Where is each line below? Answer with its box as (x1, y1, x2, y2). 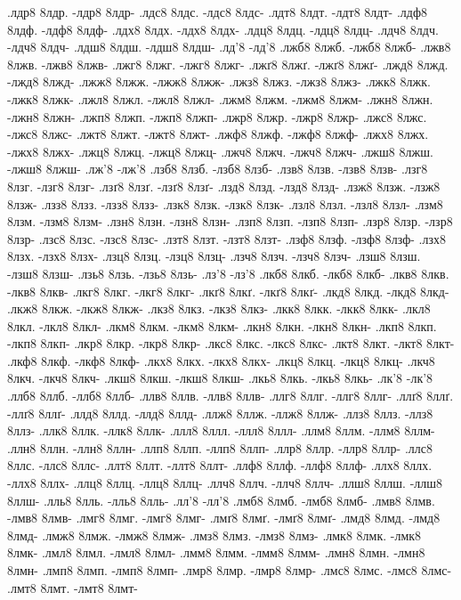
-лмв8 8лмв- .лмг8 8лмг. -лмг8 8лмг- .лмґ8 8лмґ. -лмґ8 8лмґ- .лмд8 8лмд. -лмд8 (7, 508, 441, 527)
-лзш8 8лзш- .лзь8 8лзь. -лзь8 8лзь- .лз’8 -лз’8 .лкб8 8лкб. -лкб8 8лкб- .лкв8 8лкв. (7, 264, 449, 282)
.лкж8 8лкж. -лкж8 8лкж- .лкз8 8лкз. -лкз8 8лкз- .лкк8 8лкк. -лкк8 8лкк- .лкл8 (7, 299, 431, 318)
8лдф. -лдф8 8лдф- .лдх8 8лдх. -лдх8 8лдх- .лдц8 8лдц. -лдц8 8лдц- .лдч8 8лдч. (7, 20, 439, 38)
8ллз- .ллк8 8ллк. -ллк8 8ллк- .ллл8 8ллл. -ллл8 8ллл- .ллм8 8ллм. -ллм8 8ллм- (7, 421, 435, 440)
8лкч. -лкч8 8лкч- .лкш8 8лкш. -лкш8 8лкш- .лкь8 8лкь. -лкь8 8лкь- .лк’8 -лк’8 (7, 369, 433, 387)
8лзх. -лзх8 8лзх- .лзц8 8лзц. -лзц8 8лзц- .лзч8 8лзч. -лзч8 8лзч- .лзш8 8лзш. (7, 247, 421, 265)
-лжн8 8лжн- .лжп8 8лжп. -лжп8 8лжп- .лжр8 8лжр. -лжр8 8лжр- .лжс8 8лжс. (7, 107, 427, 126)
